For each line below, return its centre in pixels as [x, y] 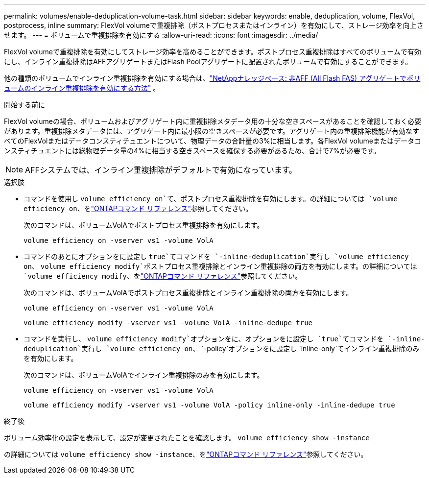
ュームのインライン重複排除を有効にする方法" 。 [82, 88]
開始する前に [24, 105]
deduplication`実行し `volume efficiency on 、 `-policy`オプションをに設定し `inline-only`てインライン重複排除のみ [222, 348]
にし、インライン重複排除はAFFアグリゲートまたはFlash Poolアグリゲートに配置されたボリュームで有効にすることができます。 [208, 61]
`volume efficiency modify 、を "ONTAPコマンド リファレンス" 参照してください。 [163, 276]
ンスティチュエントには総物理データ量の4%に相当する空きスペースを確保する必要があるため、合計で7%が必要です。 [192, 151]
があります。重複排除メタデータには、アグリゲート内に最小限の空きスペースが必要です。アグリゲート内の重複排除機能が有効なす [212, 131]
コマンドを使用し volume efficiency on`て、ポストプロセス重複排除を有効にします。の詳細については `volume [211, 199]
